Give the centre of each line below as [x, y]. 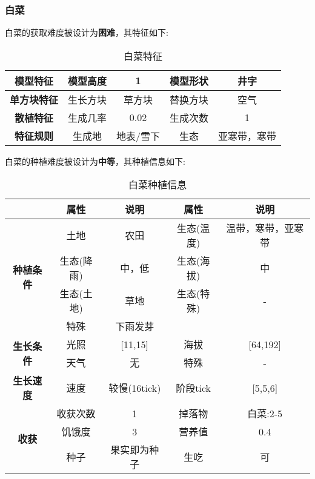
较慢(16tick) [135, 388]
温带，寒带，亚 [260, 228]
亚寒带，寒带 [247, 136]
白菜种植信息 [157, 185]
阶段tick [194, 388]
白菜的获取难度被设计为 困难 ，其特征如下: [87, 32]
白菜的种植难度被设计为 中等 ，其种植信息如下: [95, 161]
